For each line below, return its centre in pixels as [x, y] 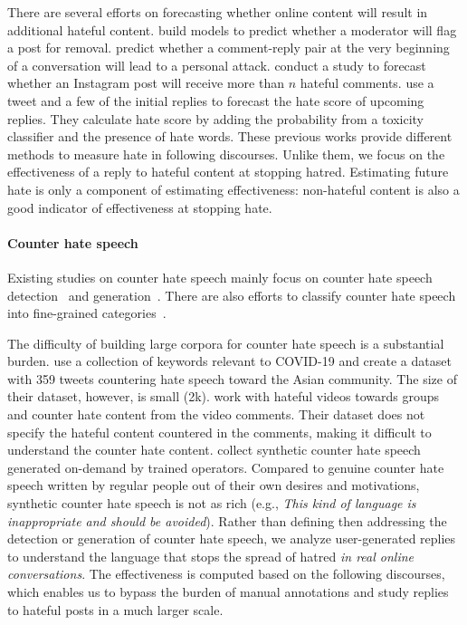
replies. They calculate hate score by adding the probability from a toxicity [215, 118]
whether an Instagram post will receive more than [146, 83]
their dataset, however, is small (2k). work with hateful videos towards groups [224, 396]
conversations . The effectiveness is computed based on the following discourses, [226, 574]
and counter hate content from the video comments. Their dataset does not [216, 414]
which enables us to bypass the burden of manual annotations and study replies [228, 592]
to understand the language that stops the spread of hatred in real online [211, 556]
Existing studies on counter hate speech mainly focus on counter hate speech [220, 277]
